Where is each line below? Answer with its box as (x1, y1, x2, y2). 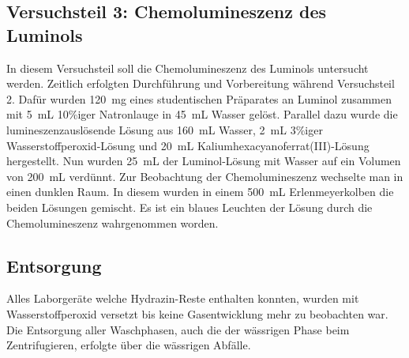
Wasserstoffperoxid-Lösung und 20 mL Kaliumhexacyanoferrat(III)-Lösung (6, 137, 370, 153)
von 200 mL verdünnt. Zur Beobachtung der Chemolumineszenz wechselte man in (6, 168, 403, 184)
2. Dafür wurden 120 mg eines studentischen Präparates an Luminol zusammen (6, 90, 392, 107)
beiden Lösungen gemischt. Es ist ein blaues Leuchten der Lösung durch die (6, 198, 373, 215)
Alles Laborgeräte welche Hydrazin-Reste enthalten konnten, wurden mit (6, 290, 359, 307)
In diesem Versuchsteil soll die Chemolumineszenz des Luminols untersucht (6, 59, 369, 76)
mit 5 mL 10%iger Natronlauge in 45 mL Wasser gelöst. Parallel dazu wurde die (6, 106, 398, 122)
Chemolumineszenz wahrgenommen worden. (6, 214, 219, 231)
